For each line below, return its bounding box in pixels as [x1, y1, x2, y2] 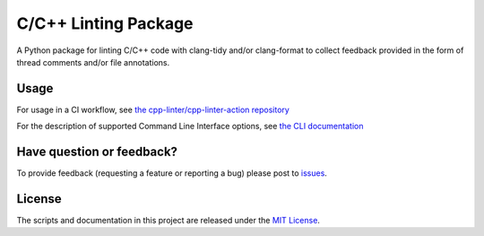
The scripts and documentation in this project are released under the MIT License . [16, 215, 320, 226]
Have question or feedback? [16, 144, 178, 160]
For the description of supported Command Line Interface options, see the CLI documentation [16, 121, 364, 132]
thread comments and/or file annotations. [16, 57, 170, 67]
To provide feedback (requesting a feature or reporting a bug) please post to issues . [16, 168, 327, 179]
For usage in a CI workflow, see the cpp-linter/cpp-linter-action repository [16, 104, 290, 115]
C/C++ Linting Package [16, 13, 194, 33]
